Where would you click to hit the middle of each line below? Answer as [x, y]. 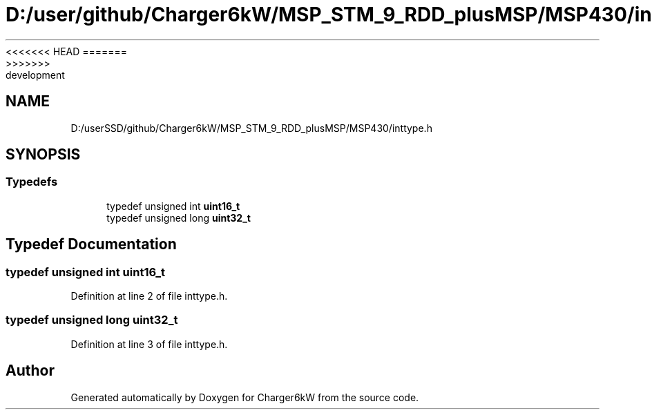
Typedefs [32, 182]
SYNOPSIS [43, 155]
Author [30, 371]
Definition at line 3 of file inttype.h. [149, 344]
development [35, 75]
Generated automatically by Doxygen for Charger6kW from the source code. [245, 397]
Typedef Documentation [91, 244]
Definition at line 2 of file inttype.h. [149, 296]
